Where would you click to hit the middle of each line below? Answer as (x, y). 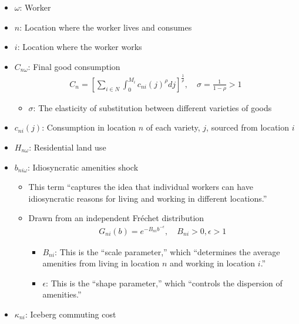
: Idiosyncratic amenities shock (83, 167)
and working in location (212, 263)
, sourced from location (248, 127)
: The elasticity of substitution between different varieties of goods (152, 107)
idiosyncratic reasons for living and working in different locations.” (148, 198)
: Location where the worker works (80, 47)
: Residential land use (68, 147)
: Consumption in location (89, 127)
